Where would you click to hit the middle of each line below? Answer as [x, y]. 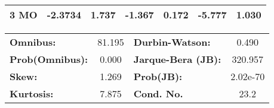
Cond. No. [158, 93]
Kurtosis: [32, 93]
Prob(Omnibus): [49, 59]
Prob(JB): [158, 76]
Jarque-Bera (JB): [177, 59]
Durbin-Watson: [172, 42]
